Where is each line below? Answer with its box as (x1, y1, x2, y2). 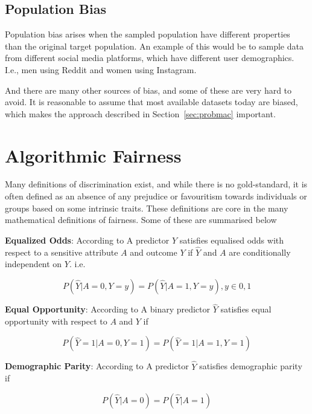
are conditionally (229, 245, 291, 258)
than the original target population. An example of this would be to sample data (5, 39, 304, 52)
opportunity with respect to (5, 314, 107, 327)
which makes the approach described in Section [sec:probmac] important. (5, 107, 276, 120)
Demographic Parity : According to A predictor (5, 360, 189, 372)
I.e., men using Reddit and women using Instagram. (5, 63, 197, 76)
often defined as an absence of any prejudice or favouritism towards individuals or (5, 190, 307, 202)
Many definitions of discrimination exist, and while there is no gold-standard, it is (5, 178, 308, 190)
